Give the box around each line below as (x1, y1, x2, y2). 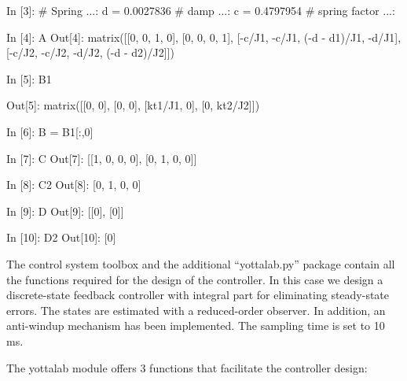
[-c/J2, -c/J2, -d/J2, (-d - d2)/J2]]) (6, 44, 174, 61)
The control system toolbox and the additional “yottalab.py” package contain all (6, 255, 395, 272)
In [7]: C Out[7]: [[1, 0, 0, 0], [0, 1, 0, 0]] (6, 150, 197, 166)
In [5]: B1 (6, 70, 52, 87)
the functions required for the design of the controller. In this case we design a (6, 271, 383, 287)
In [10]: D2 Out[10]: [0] (6, 229, 116, 246)
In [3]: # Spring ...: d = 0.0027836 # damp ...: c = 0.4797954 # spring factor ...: (6, 2, 395, 18)
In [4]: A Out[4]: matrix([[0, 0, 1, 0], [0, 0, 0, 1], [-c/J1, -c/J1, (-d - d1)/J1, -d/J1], (6, 28, 401, 45)
